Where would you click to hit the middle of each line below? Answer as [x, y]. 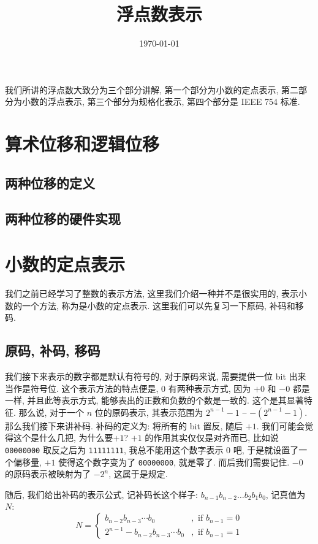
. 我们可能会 [281, 425]
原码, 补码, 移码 [53, 351]
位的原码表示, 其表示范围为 [149, 412]
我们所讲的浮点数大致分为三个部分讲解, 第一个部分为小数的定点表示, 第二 [152, 89]
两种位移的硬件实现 [63, 219]
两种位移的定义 [50, 182]
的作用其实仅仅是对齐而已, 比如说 [212, 438]
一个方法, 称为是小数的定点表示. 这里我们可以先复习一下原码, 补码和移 [163, 305]
